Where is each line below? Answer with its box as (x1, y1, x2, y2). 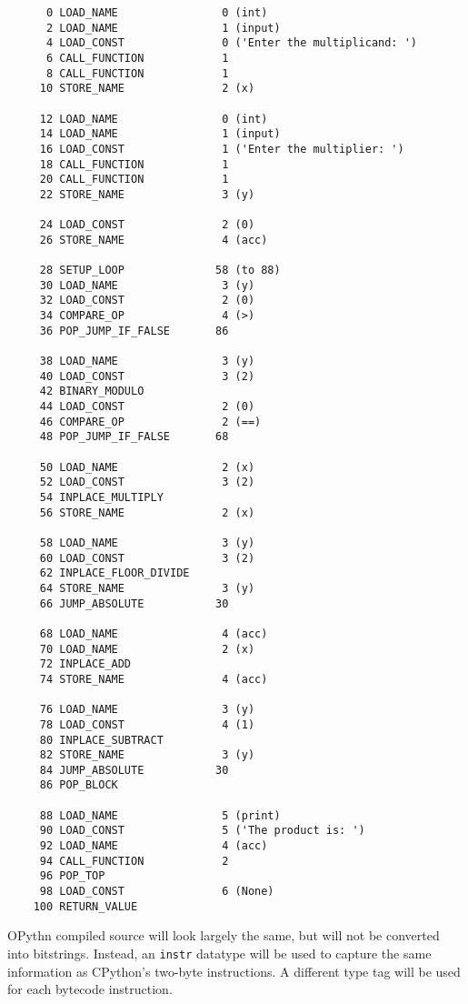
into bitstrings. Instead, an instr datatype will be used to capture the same (7, 943, 432, 962)
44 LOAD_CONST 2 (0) (39, 400, 255, 414)
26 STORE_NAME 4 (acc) (39, 233, 268, 246)
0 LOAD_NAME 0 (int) (45, 6, 268, 19)
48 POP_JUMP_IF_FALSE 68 (39, 430, 229, 444)
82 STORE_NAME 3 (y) (39, 748, 255, 762)
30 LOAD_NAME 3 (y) (39, 278, 255, 292)
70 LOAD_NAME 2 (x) (39, 642, 255, 656)
